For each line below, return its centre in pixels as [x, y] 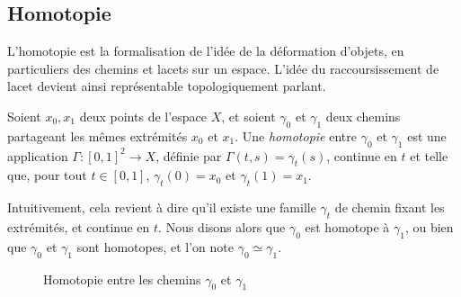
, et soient [248, 116]
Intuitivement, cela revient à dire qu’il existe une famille [162, 207]
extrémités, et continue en [79, 226]
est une [427, 135]
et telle [429, 155]
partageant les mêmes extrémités [98, 135]
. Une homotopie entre [296, 135]
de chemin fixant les [390, 207]
